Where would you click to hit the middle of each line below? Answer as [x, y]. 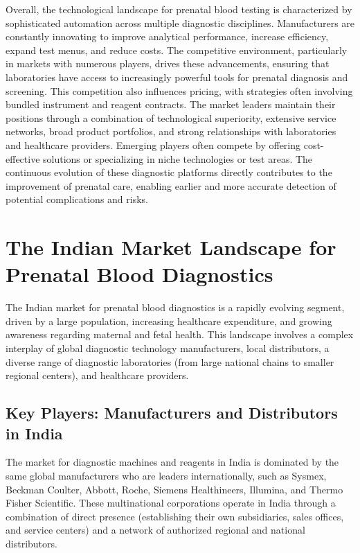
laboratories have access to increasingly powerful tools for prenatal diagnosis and [177, 77]
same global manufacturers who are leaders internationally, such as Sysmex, [166, 475]
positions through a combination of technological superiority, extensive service [171, 117]
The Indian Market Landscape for [171, 247]
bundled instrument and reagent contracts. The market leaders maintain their [171, 104]
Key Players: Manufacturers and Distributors [172, 413]
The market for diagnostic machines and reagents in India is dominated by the [172, 462]
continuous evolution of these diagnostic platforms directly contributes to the [169, 172]
